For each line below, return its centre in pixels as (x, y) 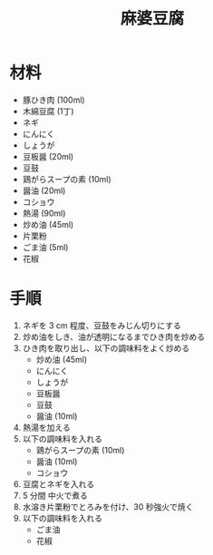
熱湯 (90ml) (44, 213)
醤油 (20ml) (44, 190)
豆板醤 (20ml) (48, 156)
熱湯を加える (46, 427)
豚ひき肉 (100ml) (53, 100)
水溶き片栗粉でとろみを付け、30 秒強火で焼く (108, 506)
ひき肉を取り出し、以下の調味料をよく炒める (106, 348)
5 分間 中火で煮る (55, 495)
